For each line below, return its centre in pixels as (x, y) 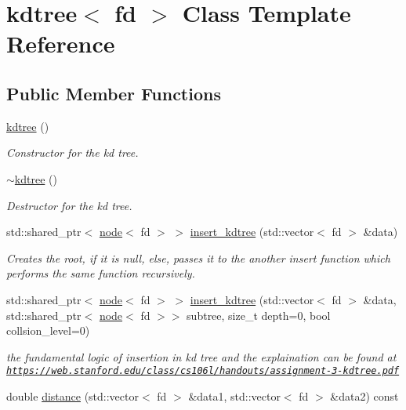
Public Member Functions (114, 93)
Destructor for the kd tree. (69, 205)
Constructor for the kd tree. (72, 152)
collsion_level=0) (48, 330)
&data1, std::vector (234, 395)
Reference (61, 44)
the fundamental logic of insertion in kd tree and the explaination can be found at (201, 356)
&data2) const (364, 395)
